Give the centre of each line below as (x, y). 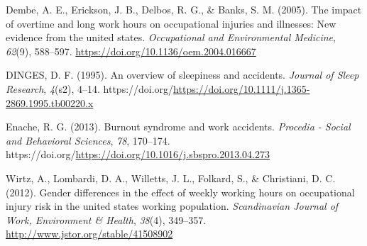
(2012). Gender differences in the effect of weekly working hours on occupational (180, 192)
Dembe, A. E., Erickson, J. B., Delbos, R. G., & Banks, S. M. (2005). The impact (184, 9)
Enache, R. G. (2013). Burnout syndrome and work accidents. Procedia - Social (178, 127)
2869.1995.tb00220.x (50, 102)
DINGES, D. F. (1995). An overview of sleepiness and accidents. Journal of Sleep (182, 75)
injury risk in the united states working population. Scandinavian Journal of (172, 206)
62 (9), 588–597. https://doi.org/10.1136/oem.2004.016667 (131, 51)
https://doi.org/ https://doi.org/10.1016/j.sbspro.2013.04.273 (138, 154)
